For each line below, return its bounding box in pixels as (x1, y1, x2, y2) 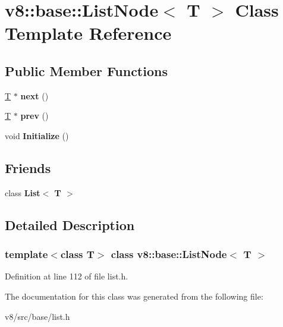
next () (20, 89, 49, 102)
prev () (20, 109, 49, 122)
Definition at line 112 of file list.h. (5, 270, 128, 282)
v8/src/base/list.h (5, 310, 70, 322)
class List (5, 186, 40, 199)
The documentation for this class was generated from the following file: (5, 290, 263, 302)
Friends (5, 158, 51, 177)
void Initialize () (5, 129, 69, 142)
